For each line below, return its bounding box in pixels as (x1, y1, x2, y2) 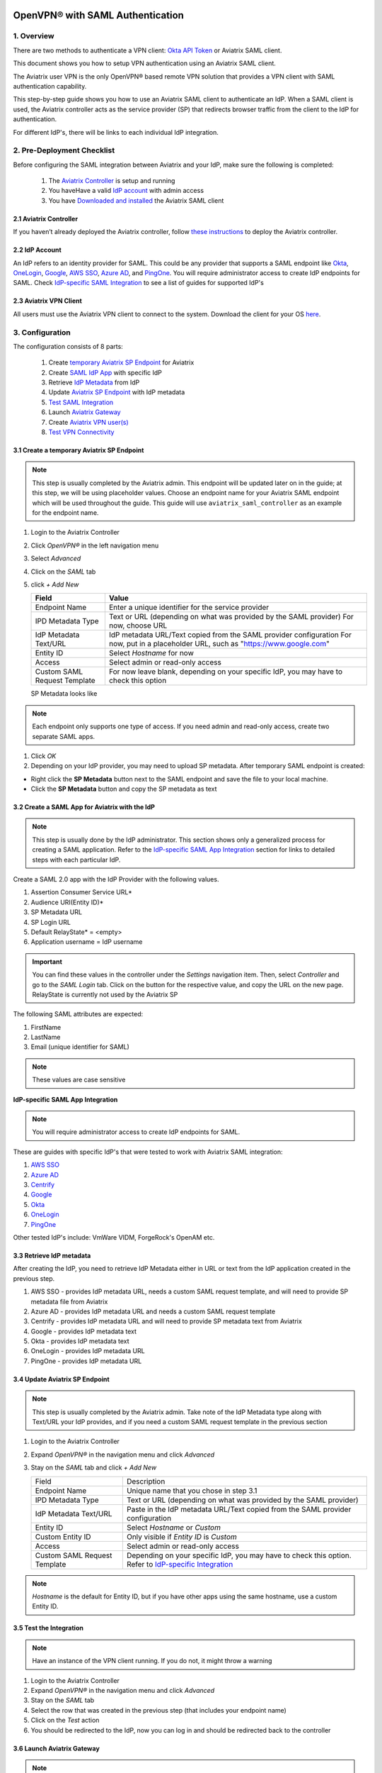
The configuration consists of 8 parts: (13, 342, 123, 350)
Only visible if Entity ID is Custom (126, 1532, 237, 1542)
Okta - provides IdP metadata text (30, 1337, 130, 1345)
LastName (30, 1033, 61, 1042)
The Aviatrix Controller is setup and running (48, 177, 175, 185)
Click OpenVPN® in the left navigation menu (30, 541, 159, 550)
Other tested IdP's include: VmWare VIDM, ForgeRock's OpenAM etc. (13, 1233, 215, 1241)
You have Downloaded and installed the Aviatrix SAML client (48, 196, 224, 205)
